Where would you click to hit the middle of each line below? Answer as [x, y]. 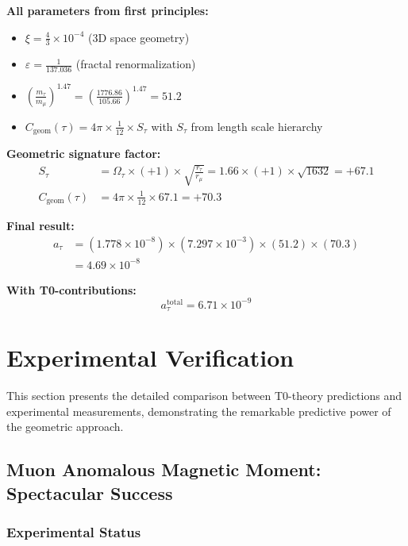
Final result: [40, 226]
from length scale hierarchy [257, 126]
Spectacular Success [90, 492]
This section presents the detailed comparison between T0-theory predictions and [204, 396]
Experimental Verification [150, 358]
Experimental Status [74, 532]
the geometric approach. [65, 427]
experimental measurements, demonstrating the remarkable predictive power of [199, 411]
